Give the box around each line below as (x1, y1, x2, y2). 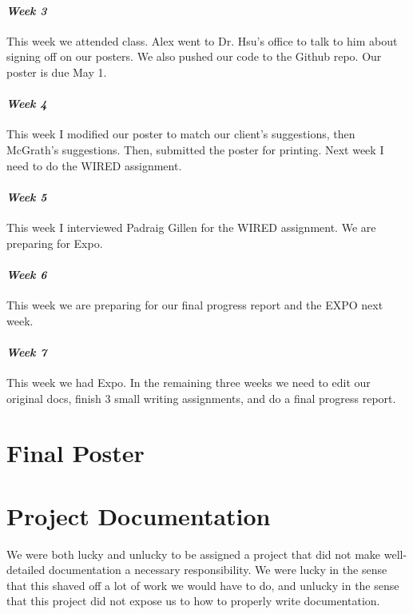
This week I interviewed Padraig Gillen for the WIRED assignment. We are (6, 218, 376, 235)
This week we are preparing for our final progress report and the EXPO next (6, 296, 383, 313)
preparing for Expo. (6, 234, 103, 251)
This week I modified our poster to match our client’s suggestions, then (6, 126, 355, 142)
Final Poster (6, 437, 145, 469)
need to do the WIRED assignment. (6, 157, 182, 173)
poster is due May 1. (6, 63, 107, 80)
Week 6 (6, 265, 47, 282)
